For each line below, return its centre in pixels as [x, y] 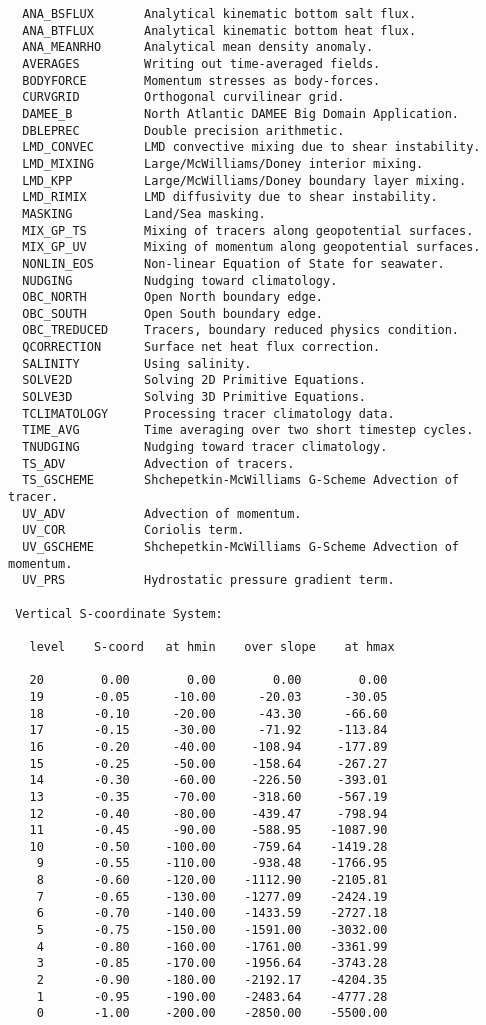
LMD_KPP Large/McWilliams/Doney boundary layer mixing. [244, 180]
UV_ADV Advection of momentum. [162, 513]
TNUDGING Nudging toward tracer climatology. [205, 447]
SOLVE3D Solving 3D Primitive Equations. [194, 397]
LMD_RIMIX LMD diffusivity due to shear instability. [230, 197]
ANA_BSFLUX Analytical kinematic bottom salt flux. [219, 14]
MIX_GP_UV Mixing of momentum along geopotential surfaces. [251, 247]
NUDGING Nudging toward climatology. [180, 280]
